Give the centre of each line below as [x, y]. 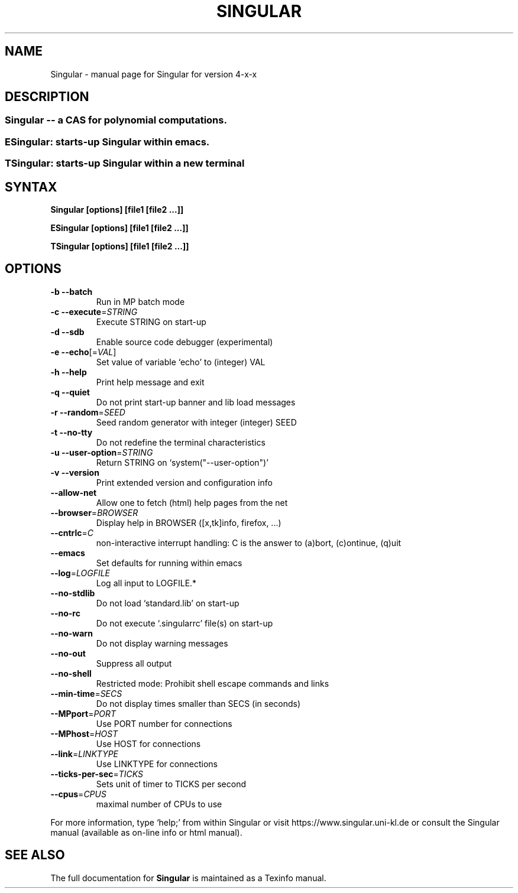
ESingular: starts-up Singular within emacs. [107, 142]
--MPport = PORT [83, 713]
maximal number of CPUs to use [159, 804]
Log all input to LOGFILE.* [146, 583]
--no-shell [71, 673]
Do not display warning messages [162, 643]
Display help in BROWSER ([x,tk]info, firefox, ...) [189, 522]
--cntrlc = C [72, 532]
